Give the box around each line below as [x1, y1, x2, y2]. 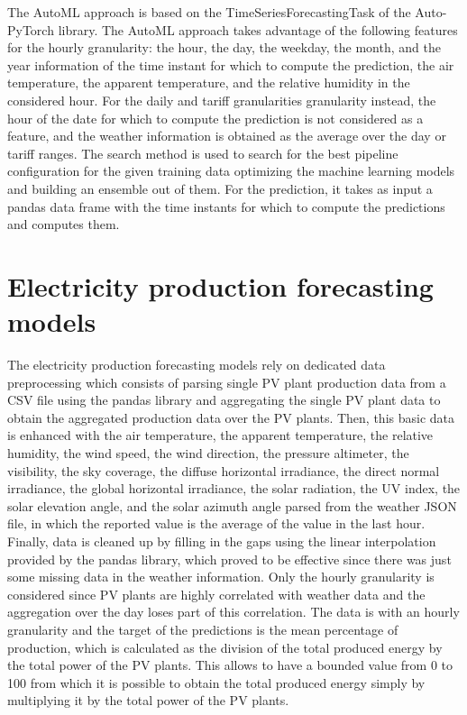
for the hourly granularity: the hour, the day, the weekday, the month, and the [7, 38, 441, 57]
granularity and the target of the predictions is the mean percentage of [7, 619, 398, 638]
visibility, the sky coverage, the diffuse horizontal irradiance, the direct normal [7, 461, 440, 480]
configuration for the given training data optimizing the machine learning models [7, 161, 455, 180]
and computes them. [7, 215, 120, 234]
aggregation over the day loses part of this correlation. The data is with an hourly [7, 602, 460, 621]
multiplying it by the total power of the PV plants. [7, 691, 289, 710]
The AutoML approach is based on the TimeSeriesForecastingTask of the [7, 3, 411, 21]
